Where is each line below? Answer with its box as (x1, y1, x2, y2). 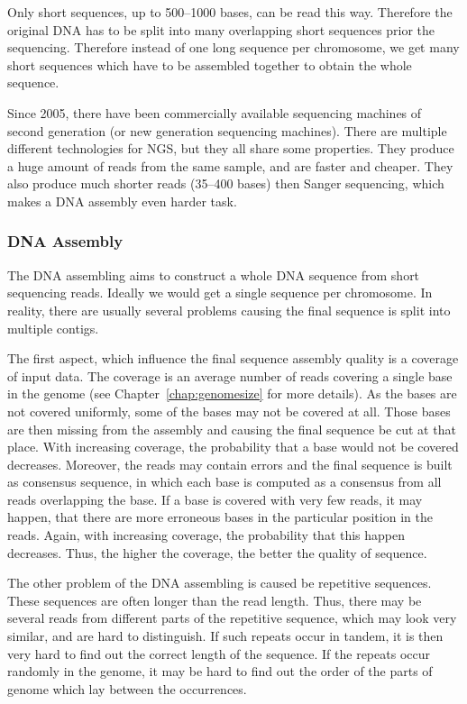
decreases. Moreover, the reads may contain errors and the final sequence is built (7, 454, 453, 473)
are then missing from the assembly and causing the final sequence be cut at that (7, 419, 456, 438)
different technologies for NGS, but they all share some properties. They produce (7, 139, 454, 158)
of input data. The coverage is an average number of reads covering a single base (7, 366, 453, 385)
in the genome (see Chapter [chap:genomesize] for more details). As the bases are (7, 384, 457, 403)
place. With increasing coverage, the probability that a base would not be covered (7, 437, 459, 456)
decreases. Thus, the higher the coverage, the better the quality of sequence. (7, 543, 427, 562)
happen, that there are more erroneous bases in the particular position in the (7, 507, 433, 526)
